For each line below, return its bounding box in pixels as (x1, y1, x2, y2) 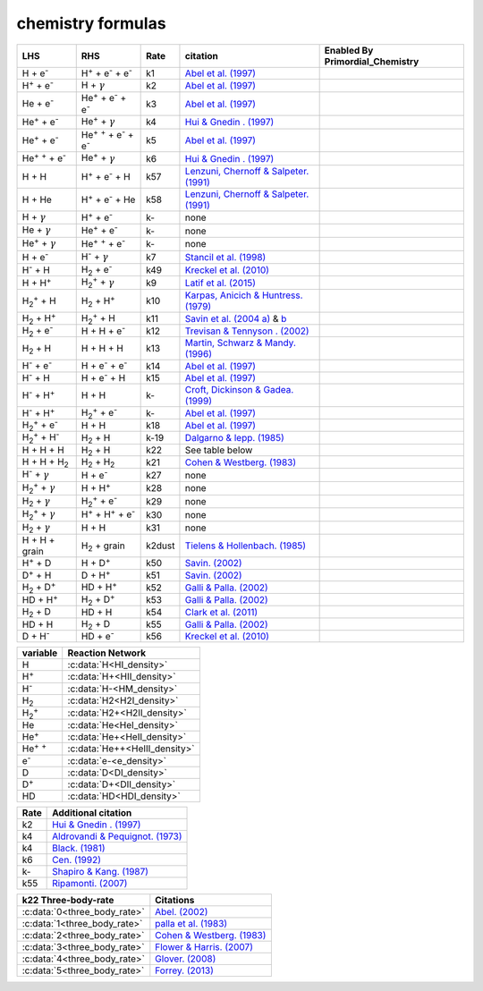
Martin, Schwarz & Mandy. (184, 336, 297, 349)
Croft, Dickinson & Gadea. (184, 384, 294, 396)
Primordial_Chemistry (324, 55, 419, 67)
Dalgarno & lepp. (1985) (184, 432, 285, 445)
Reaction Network (67, 647, 147, 659)
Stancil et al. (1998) (184, 250, 267, 263)
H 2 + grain (80, 539, 125, 554)
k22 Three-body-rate (21, 894, 114, 907)
